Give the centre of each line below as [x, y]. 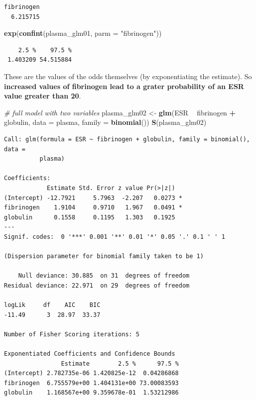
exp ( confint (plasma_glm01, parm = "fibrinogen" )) [83, 33]
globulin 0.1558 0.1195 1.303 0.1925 [90, 217]
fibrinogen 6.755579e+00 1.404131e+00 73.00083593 [91, 383]
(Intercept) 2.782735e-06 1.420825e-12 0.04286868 [91, 373]
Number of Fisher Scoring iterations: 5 [72, 334]
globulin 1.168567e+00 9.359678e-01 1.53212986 [91, 393]
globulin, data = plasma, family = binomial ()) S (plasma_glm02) [105, 122]
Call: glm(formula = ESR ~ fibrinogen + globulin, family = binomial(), [127, 139]
